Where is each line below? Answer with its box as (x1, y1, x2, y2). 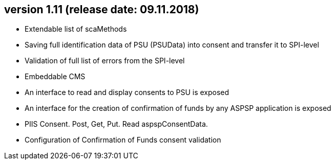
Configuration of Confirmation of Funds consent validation (25, 135, 221, 145)
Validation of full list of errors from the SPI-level (25, 56, 185, 65)
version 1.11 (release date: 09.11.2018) (4, 3, 199, 16)
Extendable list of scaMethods (25, 25, 127, 34)
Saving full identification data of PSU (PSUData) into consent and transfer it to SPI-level (25, 40, 319, 50)
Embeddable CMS (25, 72, 86, 81)
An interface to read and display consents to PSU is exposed (25, 88, 229, 97)
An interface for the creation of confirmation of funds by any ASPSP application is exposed (25, 104, 331, 113)
